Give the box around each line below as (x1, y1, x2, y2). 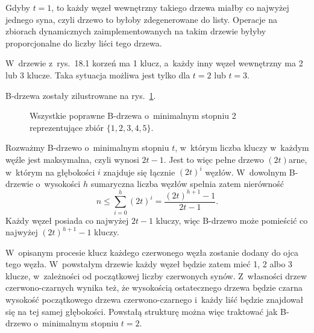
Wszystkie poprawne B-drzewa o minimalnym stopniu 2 (30, 109, 236, 122)
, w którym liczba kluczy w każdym (175, 141, 309, 154)
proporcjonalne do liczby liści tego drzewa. (5, 36, 162, 49)
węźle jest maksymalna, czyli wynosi (5, 153, 139, 165)
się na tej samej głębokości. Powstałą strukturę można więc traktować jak (5, 305, 278, 317)
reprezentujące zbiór (30, 121, 104, 133)
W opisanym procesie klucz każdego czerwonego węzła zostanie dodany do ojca (5, 246, 299, 258)
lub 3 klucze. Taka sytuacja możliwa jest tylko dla (5, 68, 190, 81)
